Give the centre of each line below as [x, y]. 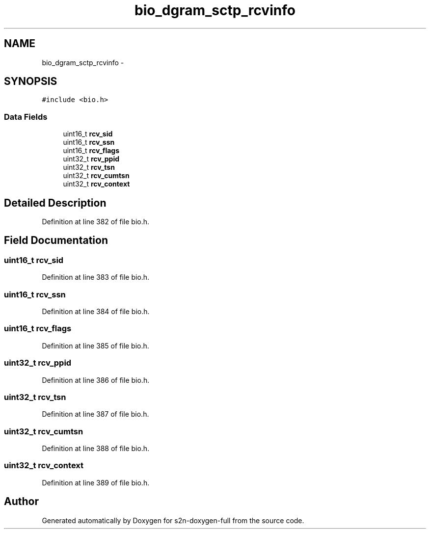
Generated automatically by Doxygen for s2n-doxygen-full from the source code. [173, 520]
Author [21, 502]
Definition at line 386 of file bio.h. [96, 380]
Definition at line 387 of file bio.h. [95, 414]
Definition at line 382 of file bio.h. [96, 222]
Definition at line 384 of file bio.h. [96, 311]
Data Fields [26, 117]
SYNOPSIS [31, 81]
